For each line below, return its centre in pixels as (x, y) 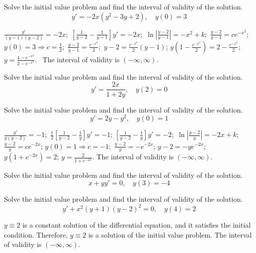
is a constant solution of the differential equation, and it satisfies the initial (137, 225)
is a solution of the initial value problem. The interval (170, 234)
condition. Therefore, (36, 234)
